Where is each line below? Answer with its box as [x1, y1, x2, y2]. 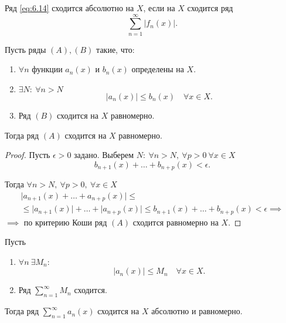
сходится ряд [187, 2, 233, 14]
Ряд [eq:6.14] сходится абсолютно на [5, 2, 134, 14]
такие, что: [96, 43, 135, 55]
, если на [143, 2, 175, 14]
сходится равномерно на [132, 216, 219, 228]
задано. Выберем [74, 149, 134, 161]
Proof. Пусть [5, 149, 50, 161]
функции [32, 63, 63, 75]
